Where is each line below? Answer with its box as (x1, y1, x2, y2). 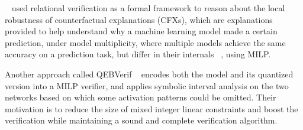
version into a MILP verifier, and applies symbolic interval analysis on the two (5, 79, 289, 92)
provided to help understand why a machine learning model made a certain (5, 25, 278, 37)
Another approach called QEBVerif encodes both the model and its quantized (5, 67, 294, 80)
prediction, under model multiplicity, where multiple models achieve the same (5, 36, 286, 48)
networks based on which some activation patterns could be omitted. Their (5, 91, 276, 103)
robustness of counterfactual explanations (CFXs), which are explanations (5, 13, 273, 25)
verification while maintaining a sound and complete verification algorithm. (5, 114, 278, 126)
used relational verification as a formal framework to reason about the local (11, 2, 285, 14)
